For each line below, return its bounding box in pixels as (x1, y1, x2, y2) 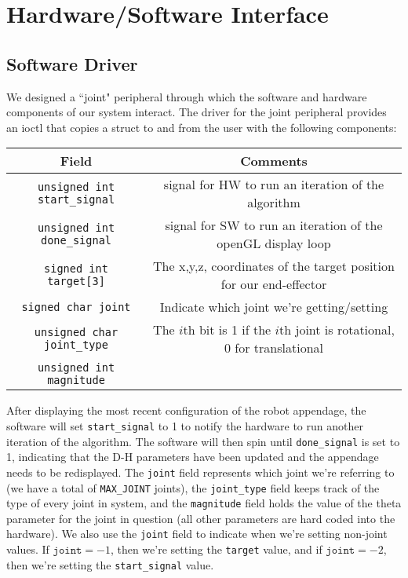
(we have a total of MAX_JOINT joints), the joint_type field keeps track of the (6, 479, 380, 496)
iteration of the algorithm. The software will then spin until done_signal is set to (6, 433, 400, 449)
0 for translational (224, 338, 323, 357)
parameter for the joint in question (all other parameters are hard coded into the (6, 510, 395, 526)
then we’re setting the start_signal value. (6, 556, 214, 573)
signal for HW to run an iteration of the (163, 175, 384, 194)
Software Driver (6, 51, 138, 75)
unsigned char (34, 326, 118, 339)
